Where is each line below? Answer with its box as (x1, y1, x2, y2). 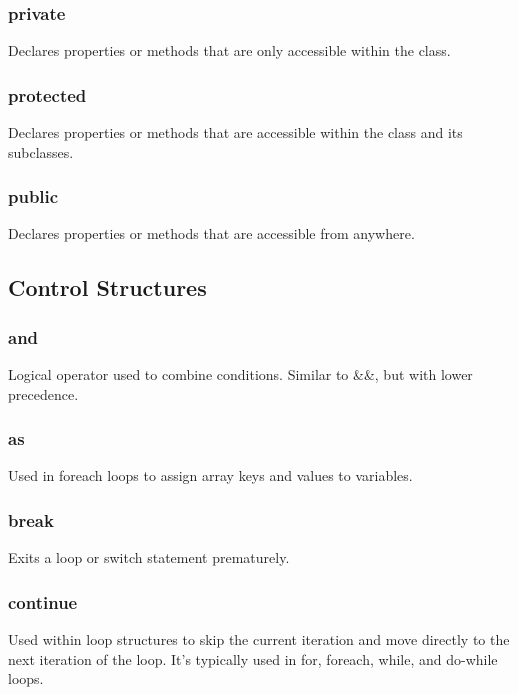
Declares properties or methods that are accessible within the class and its (8, 122, 463, 143)
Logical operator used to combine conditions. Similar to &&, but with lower (8, 364, 473, 385)
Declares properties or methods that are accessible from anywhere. (8, 223, 415, 244)
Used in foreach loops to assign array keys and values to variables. (8, 465, 413, 486)
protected (8, 82, 87, 107)
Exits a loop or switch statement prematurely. (8, 547, 290, 568)
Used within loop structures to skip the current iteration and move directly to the (8, 629, 510, 650)
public (8, 184, 59, 209)
